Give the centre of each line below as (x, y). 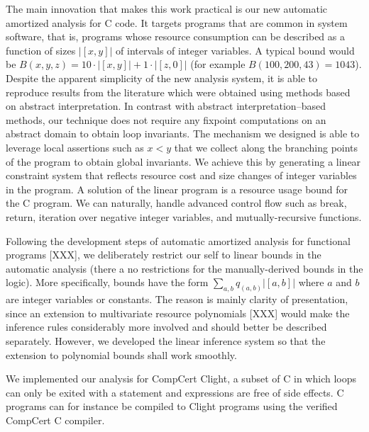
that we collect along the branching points (266, 147)
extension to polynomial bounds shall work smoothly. (121, 354)
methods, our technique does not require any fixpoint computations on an (166, 119)
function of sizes (41, 50)
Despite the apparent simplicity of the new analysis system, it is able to (162, 78)
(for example (218, 64)
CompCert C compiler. (55, 420)
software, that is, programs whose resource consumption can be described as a (175, 36)
